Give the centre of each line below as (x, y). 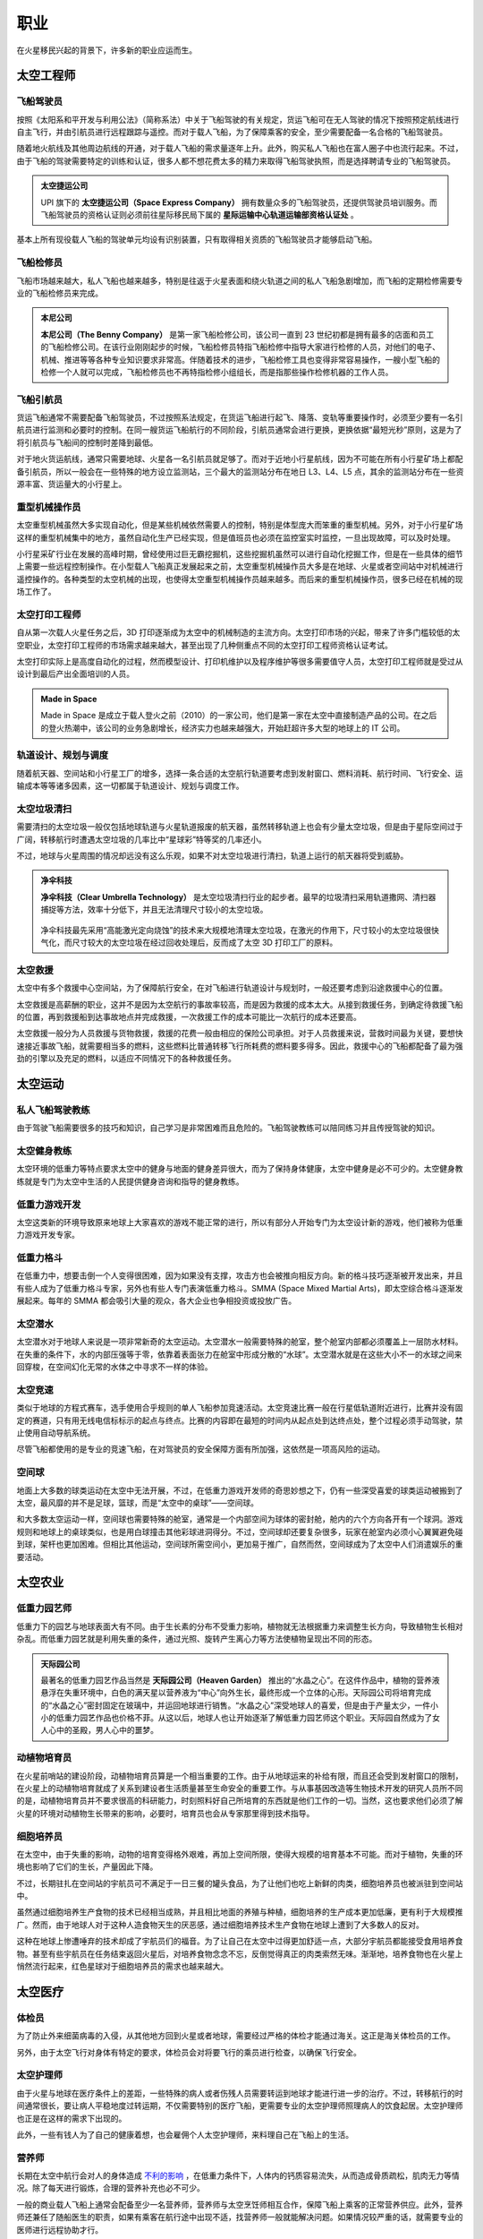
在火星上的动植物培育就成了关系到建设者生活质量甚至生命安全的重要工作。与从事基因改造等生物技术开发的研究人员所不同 (240, 1788)
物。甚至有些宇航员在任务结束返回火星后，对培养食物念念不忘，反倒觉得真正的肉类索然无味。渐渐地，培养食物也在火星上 (240, 1953)
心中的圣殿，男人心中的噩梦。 (103, 1730)
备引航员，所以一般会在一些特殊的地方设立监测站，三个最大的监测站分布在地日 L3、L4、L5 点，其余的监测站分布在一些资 (240, 471)
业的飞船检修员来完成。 (59, 293)
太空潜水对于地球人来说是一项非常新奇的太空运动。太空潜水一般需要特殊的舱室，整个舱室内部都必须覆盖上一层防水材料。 (240, 1342)
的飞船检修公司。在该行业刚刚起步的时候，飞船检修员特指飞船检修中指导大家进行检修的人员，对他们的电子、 (240, 347)
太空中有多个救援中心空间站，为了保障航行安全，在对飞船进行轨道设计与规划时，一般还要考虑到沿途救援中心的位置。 (232, 988)
